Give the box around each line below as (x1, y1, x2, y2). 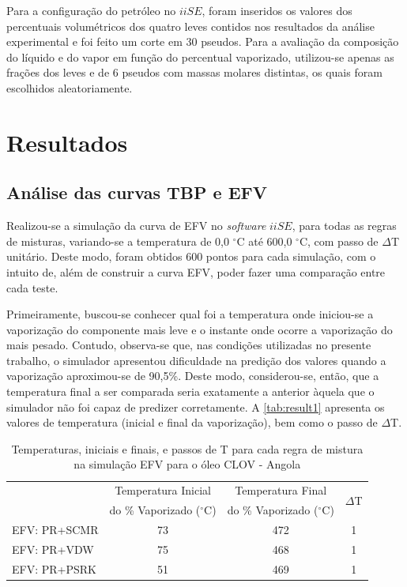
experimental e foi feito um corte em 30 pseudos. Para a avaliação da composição (6, 33, 399, 50)
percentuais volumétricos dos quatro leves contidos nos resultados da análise (6, 17, 375, 34)
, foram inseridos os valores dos (202, 2, 352, 18)
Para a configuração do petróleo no (6, 2, 176, 18)
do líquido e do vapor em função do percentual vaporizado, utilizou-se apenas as (6, 48, 394, 65)
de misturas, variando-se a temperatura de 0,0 (6, 232, 229, 249)
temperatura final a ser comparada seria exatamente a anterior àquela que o (6, 383, 375, 400)
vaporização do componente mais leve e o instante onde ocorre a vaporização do (6, 321, 393, 337)
